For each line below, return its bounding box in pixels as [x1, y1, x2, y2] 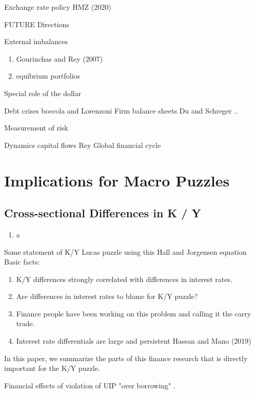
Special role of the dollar [4, 87, 82, 98]
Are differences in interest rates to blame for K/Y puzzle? [16, 291, 198, 302]
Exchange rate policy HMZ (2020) [4, 2, 111, 12]
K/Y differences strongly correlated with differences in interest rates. [16, 273, 232, 284]
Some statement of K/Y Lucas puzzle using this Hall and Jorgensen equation [4, 246, 247, 257]
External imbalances [4, 36, 68, 47]
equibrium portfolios [16, 70, 81, 81]
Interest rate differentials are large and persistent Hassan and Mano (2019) [16, 335, 251, 346]
